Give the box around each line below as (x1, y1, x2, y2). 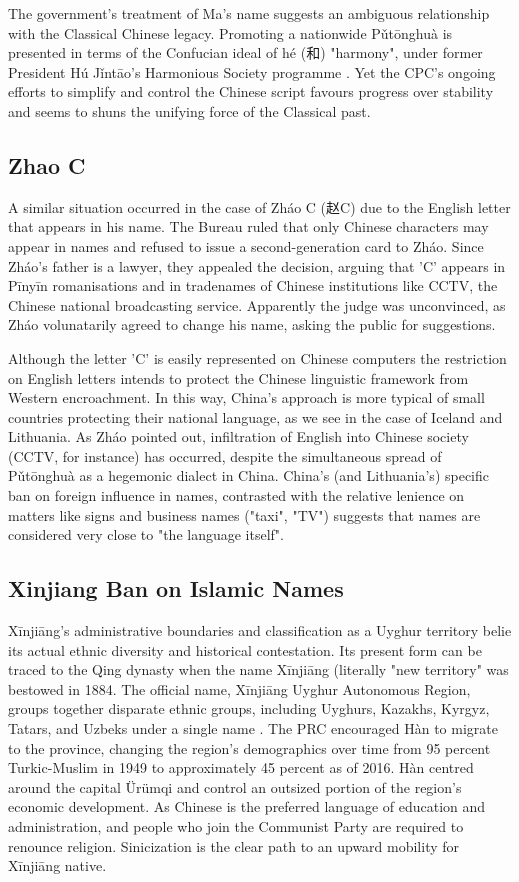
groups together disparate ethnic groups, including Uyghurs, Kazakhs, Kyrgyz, (8, 698, 490, 719)
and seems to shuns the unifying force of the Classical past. (8, 100, 371, 121)
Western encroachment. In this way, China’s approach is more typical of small (8, 387, 485, 408)
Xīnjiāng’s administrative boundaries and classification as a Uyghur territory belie (8, 620, 512, 641)
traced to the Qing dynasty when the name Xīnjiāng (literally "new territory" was (8, 659, 509, 680)
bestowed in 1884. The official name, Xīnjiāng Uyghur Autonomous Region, (8, 678, 471, 699)
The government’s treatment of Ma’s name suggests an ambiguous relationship (8, 3, 490, 23)
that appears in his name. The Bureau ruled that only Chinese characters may (8, 216, 489, 237)
